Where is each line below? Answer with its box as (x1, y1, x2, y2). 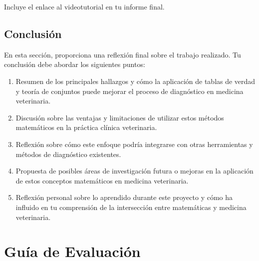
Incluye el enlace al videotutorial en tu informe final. (4, 1, 165, 11)
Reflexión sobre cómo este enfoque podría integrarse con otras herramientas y (15, 138, 253, 149)
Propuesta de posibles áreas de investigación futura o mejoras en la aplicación (15, 165, 254, 176)
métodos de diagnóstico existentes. (15, 148, 121, 159)
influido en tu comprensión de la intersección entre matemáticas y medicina (15, 201, 247, 212)
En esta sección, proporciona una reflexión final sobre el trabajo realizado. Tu (4, 49, 241, 59)
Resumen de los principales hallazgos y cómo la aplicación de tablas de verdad (15, 75, 256, 86)
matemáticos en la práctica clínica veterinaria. (15, 122, 157, 132)
